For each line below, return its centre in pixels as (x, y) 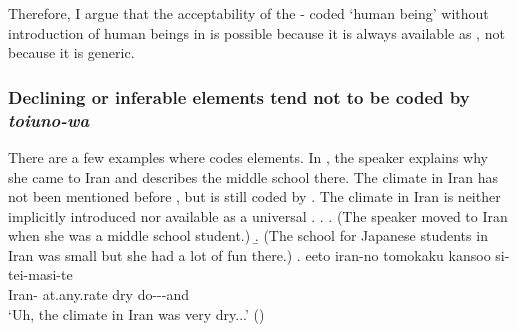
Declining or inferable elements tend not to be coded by (239, 96)
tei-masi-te (40, 274)
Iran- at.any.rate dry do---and (98, 294)
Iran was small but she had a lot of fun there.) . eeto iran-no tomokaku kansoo (249, 254)
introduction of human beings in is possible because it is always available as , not (256, 32)
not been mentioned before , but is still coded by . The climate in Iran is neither (254, 196)
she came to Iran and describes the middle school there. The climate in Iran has (253, 176)
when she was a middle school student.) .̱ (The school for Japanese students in (248, 235)
